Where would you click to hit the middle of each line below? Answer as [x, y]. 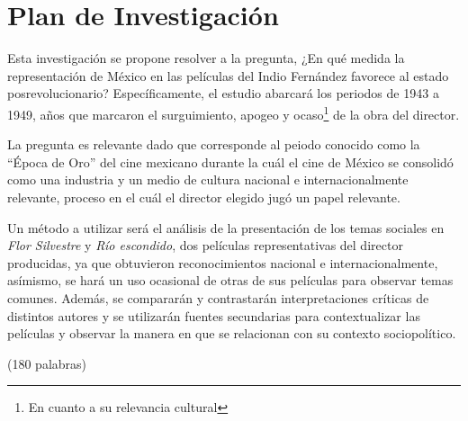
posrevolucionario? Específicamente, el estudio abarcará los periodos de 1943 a [223, 93]
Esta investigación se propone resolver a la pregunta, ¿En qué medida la [206, 58]
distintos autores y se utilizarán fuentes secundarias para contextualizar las [214, 315]
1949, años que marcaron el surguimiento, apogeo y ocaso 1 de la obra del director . [234, 112]
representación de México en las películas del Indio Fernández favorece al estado [228, 75]
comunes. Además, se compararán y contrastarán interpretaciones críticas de [218, 297]
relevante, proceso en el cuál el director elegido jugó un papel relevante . [204, 197]
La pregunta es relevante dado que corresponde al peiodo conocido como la [214, 144]
